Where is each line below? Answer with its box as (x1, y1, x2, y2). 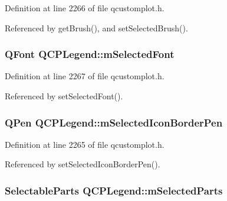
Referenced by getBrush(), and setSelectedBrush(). (5, 21, 188, 34)
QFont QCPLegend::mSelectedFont (5, 47, 175, 61)
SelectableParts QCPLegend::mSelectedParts (5, 183, 223, 197)
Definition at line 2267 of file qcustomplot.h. (5, 70, 165, 82)
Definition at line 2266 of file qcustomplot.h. (5, 2, 165, 14)
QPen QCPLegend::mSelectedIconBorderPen (5, 115, 223, 129)
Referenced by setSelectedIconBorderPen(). (5, 158, 160, 170)
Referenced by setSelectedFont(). (5, 90, 123, 102)
